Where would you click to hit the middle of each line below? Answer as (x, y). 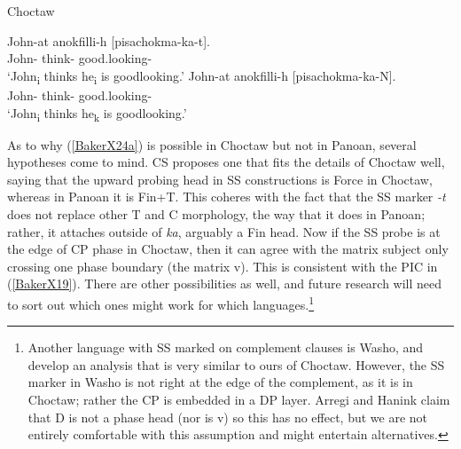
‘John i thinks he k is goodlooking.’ (97, 114)
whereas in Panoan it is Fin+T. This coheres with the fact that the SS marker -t (227, 197)
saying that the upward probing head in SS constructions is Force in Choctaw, (220, 179)
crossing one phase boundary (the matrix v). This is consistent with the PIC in (223, 266)
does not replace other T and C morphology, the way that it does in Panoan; (216, 214)
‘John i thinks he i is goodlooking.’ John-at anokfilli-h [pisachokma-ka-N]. (202, 76)
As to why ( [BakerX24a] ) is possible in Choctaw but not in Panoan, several (212, 144)
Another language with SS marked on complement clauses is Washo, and (226, 347)
